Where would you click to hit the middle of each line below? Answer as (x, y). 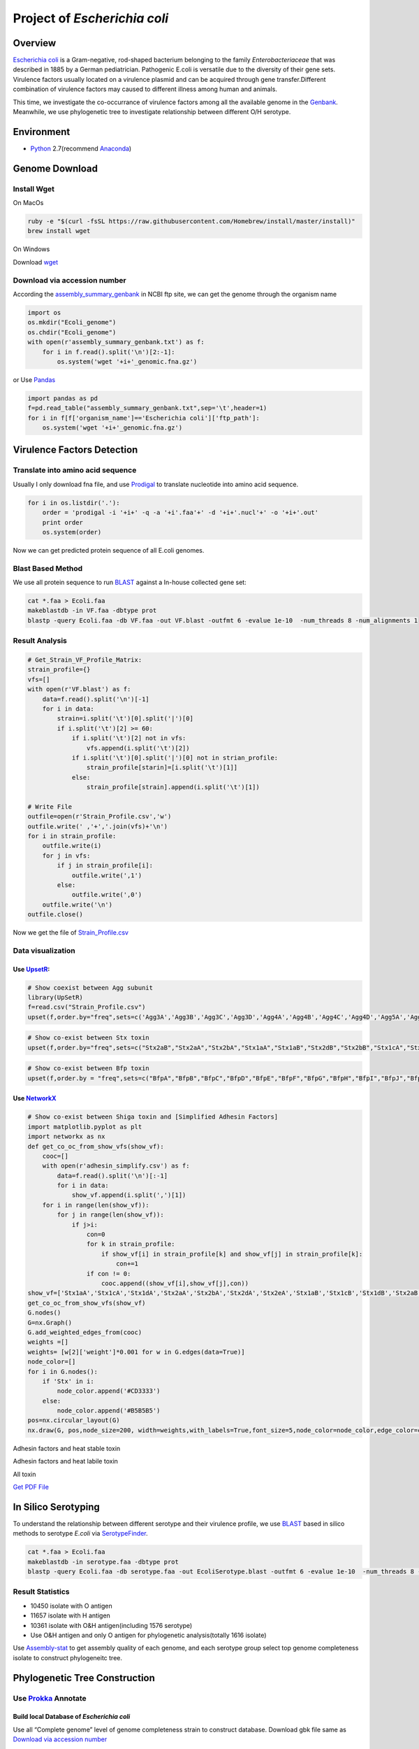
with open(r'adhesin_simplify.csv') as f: (116, 1166)
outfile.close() (56, 914)
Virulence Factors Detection (75, 450)
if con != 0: (109, 1274)
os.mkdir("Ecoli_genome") (72, 323)
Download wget (36, 262)
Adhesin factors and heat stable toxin (67, 1448)
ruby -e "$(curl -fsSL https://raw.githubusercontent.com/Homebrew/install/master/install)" (191, 221)
